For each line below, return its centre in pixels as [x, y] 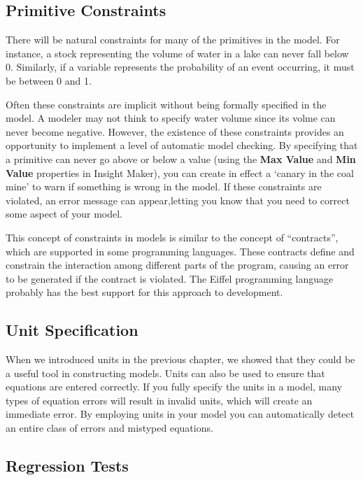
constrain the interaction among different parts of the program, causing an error [177, 265]
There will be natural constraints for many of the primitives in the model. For [173, 40]
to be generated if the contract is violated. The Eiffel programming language [170, 278]
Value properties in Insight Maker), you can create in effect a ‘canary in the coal [180, 172]
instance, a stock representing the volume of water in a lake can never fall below [177, 53]
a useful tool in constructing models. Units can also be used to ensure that [165, 373]
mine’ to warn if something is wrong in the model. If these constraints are [164, 186]
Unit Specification [72, 330]
